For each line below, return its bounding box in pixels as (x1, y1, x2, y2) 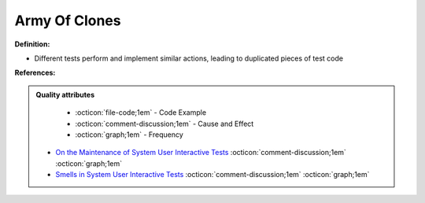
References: (14, 68, 56, 78)
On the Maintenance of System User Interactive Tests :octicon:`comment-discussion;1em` (55, 148, 346, 157)
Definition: (14, 39, 50, 49)
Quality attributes (35, 90, 94, 99)
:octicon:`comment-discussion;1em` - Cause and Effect (75, 119, 254, 128)
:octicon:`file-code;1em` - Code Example (75, 108, 207, 117)
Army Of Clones (14, 12, 121, 29)
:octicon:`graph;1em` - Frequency (75, 130, 184, 139)
